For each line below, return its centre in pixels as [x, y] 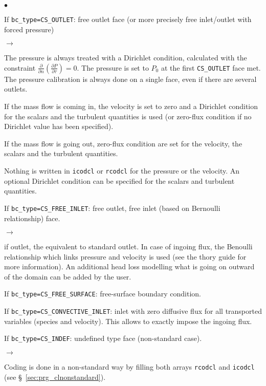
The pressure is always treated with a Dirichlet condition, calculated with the [126, 58]
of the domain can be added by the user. [68, 276]
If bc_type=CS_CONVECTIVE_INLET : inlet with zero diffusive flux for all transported [133, 311]
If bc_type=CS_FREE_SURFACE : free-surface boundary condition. [103, 294]
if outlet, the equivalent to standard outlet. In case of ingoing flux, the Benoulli [128, 246]
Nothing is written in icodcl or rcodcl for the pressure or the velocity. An [122, 170]
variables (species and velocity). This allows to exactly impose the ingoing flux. [128, 321]
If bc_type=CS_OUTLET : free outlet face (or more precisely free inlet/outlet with [128, 19]
